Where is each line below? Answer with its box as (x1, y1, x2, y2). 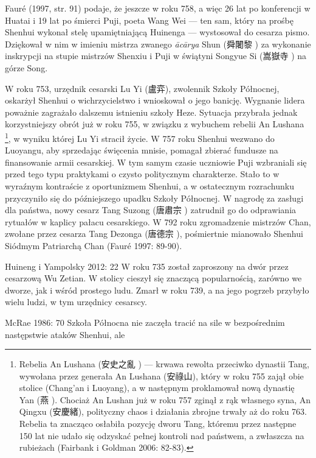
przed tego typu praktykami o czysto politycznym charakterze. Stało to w (5, 167, 280, 180)
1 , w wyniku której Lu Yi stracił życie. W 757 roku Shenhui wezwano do (5, 130, 275, 144)
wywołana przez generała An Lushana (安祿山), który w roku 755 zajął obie (19, 369, 304, 382)
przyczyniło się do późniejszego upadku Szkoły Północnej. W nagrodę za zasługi (5, 191, 304, 204)
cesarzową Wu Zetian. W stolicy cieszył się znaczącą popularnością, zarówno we (5, 272, 302, 284)
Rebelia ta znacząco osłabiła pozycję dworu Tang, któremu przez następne (19, 417, 297, 430)
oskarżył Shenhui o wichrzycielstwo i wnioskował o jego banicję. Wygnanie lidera (5, 94, 305, 107)
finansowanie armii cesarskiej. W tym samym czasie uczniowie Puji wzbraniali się (5, 155, 307, 168)
